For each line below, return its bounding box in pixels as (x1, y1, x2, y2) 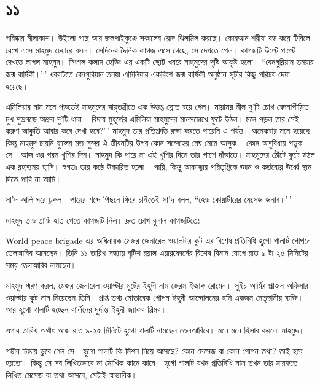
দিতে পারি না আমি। (6, 172, 61, 185)
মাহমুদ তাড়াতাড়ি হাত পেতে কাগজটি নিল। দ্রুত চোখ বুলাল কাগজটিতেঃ (6, 213, 200, 226)
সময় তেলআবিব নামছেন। (6, 258, 76, 271)
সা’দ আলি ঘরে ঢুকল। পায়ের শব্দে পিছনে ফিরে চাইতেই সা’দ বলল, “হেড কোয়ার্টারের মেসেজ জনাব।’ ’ (6, 193, 292, 206)
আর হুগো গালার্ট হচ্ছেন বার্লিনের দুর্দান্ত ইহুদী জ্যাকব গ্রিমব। (6, 303, 166, 316)
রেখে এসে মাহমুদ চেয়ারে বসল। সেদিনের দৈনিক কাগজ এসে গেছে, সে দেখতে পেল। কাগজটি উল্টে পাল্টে (6, 43, 295, 56)
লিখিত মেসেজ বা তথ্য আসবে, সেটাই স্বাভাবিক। (6, 368, 138, 381)
